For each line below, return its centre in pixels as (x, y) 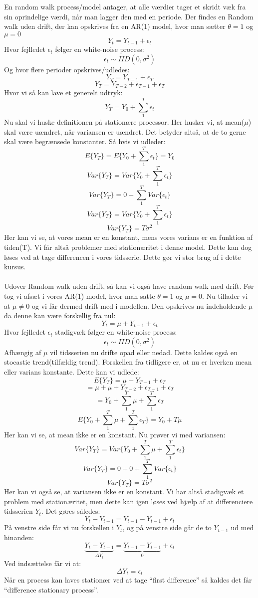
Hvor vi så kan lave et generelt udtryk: (63, 93)
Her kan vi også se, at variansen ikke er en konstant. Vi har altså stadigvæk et (124, 492)
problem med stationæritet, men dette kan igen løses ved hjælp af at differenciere (129, 501)
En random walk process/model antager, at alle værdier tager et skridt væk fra (125, 6)
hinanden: (19, 537)
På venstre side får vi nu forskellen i (59, 527)
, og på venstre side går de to (167, 527)
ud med (242, 527)
